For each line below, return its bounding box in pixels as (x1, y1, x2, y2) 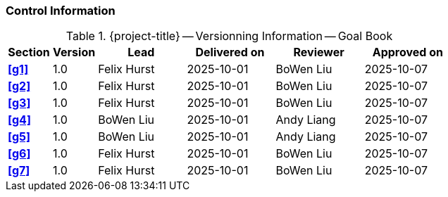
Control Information (6, 4, 116, 18)
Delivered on (195, 45, 265, 60)
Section (8, 45, 50, 60)
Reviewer (293, 45, 344, 60)
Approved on (372, 45, 443, 60)
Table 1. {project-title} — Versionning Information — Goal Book (66, 29, 393, 44)
